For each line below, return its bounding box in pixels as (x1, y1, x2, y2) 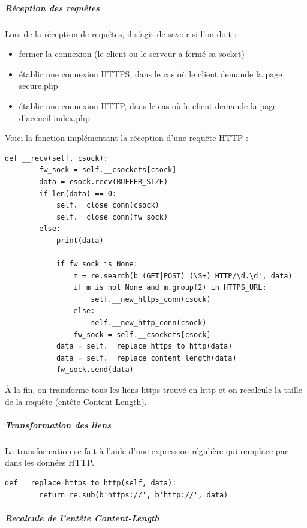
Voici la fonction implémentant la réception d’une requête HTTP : (5, 131, 248, 144)
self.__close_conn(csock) (56, 201, 159, 210)
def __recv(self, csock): (5, 154, 108, 163)
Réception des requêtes (5, 1, 100, 14)
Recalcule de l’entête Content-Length (5, 511, 159, 524)
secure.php (19, 79, 58, 92)
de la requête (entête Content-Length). (5, 395, 147, 407)
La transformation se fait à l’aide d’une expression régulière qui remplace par (5, 444, 288, 457)
